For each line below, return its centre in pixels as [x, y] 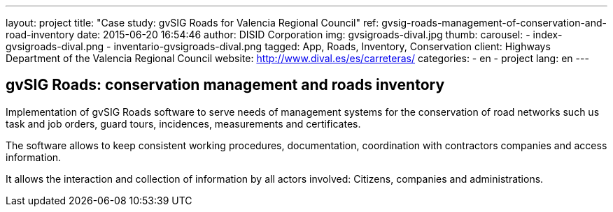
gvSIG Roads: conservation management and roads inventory [225, 85]
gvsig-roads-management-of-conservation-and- [494, 23]
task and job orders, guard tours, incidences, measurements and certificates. [183, 123]
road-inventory [40, 35]
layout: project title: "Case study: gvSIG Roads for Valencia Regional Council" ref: [192, 23]
